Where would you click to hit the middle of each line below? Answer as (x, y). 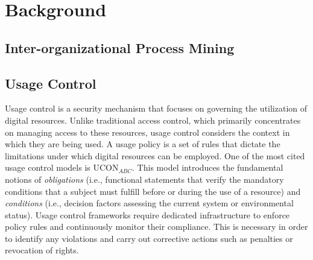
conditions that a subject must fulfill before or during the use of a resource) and (153, 191)
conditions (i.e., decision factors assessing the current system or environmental (149, 203)
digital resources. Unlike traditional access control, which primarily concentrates (153, 120)
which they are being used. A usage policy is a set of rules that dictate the (143, 144)
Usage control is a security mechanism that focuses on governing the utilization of (156, 108)
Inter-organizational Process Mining (120, 47)
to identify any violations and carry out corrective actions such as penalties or (149, 238)
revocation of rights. (42, 250)
